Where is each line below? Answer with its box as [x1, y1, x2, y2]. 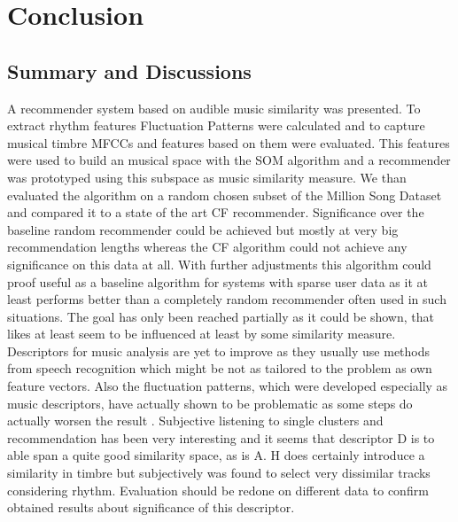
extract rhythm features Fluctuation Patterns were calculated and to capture [7, 116, 425, 135]
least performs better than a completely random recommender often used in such [7, 290, 446, 308]
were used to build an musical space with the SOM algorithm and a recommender [7, 151, 451, 169]
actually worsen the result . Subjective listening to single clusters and [7, 411, 384, 430]
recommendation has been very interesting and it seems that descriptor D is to [7, 428, 435, 447]
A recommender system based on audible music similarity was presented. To [7, 98, 421, 117]
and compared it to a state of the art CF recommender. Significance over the [7, 203, 424, 222]
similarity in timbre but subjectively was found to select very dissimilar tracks [7, 464, 431, 482]
